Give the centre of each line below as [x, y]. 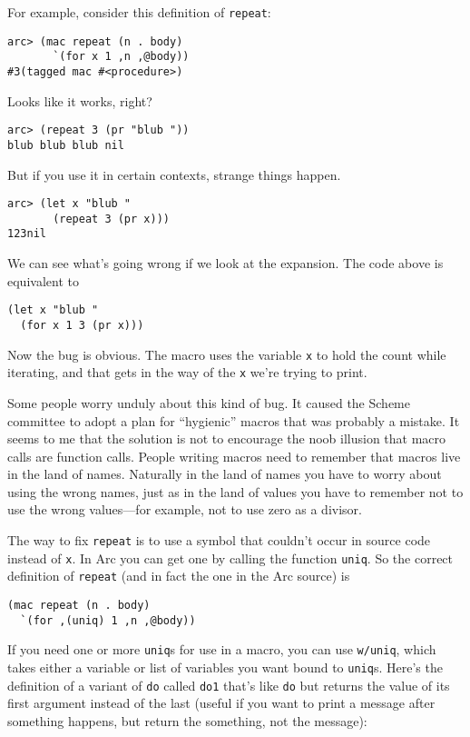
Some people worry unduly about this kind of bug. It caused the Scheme [209, 402]
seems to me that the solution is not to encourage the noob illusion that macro [227, 438]
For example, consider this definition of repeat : [139, 12]
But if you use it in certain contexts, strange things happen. [174, 174]
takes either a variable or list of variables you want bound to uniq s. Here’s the [225, 667]
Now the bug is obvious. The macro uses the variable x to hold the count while [227, 354]
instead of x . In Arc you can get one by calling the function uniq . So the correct [230, 558]
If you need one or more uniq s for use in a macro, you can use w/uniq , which [222, 649]
